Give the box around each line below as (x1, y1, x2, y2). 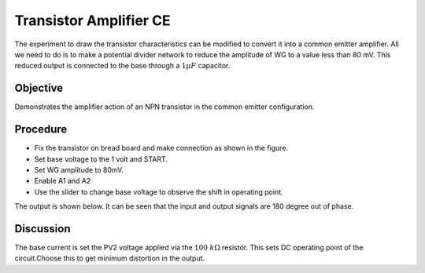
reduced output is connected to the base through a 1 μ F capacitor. (14, 61, 231, 71)
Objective (14, 82, 64, 95)
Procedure (14, 122, 68, 136)
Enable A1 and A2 (34, 177, 91, 186)
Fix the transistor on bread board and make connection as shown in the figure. (34, 144, 289, 153)
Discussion (14, 222, 71, 235)
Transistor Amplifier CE (14, 12, 171, 29)
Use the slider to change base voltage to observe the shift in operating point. (34, 187, 283, 196)
